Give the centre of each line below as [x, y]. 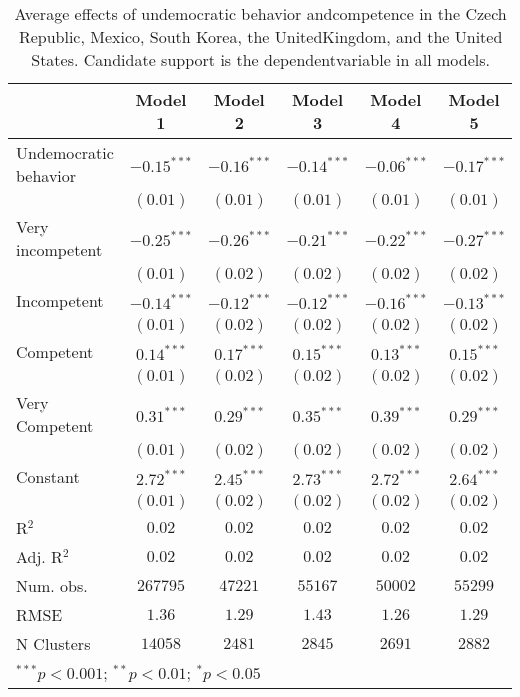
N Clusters [53, 643]
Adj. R [39, 556]
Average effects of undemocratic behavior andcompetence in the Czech [260, 13]
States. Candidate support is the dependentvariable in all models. [260, 59]
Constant [48, 476]
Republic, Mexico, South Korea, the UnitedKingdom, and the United [260, 36]
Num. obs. [52, 585]
